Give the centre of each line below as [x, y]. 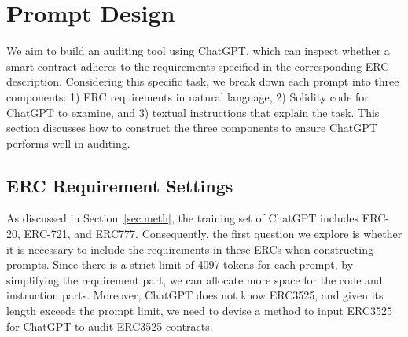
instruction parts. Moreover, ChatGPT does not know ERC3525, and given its [195, 295]
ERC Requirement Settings [120, 185]
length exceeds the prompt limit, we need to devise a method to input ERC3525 [199, 311]
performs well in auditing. [68, 143]
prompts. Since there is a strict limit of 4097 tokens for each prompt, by [180, 264]
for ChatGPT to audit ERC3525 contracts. [110, 326]
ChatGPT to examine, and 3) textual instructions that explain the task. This [193, 112]
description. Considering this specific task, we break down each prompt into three [203, 81]
